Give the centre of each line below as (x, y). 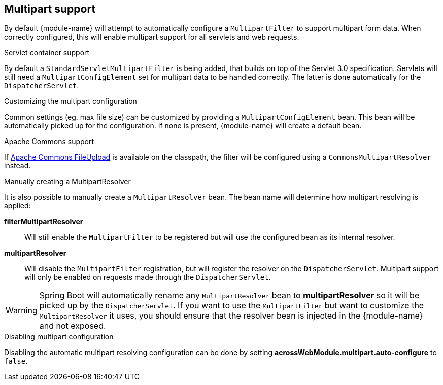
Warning (22, 311)
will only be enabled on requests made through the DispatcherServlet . (148, 277)
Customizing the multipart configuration (71, 101)
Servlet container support (47, 53)
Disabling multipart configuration (59, 337)
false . (16, 361)
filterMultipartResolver (44, 222)
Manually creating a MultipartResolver (67, 182)
